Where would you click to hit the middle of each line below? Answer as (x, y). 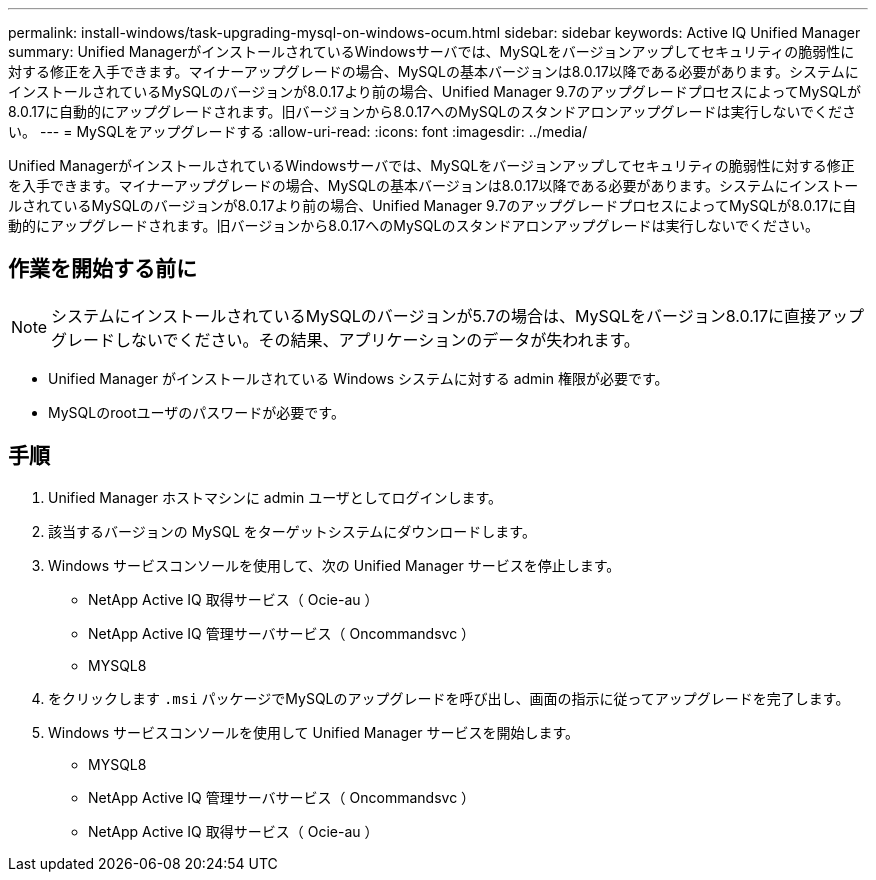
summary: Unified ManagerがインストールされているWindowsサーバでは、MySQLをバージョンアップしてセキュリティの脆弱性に (431, 51)
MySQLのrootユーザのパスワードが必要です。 (196, 412)
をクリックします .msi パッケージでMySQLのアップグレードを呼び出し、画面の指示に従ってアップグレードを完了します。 (449, 698)
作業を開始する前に (102, 269)
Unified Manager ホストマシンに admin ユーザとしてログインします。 (275, 497)
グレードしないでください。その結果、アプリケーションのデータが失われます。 (345, 339)
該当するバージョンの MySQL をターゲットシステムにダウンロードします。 (292, 531)
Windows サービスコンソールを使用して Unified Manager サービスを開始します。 (313, 732)
